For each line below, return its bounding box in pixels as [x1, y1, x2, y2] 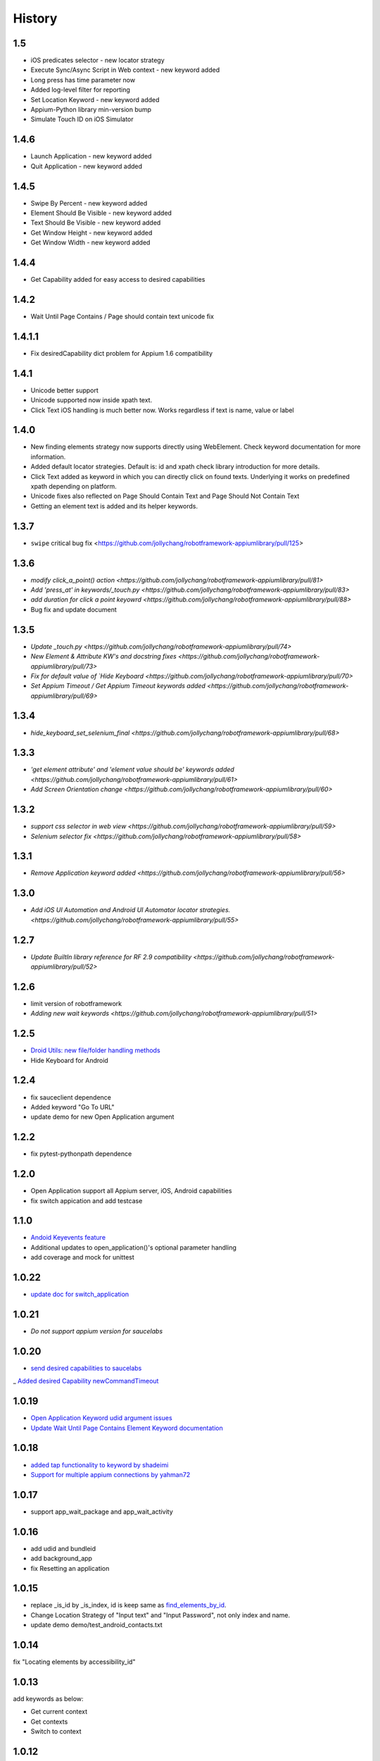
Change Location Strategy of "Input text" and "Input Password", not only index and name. [30, 1610, 291, 1619]
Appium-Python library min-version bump [30, 106, 151, 114]
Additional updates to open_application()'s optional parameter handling [30, 1243, 237, 1252]
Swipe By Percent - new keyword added [30, 199, 148, 207]
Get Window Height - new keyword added [30, 228, 153, 237]
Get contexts [30, 1717, 68, 1726]
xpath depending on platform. [30, 483, 118, 491]
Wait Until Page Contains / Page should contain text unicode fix [30, 312, 215, 321]
